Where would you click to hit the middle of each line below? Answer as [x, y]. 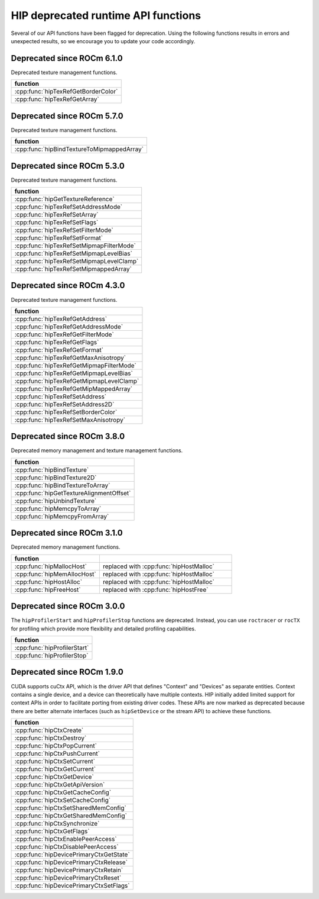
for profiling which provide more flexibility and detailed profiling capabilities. [103, 629]
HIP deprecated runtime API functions [106, 15]
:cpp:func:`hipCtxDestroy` [51, 738]
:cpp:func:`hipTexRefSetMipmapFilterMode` [75, 246]
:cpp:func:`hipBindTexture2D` [56, 478]
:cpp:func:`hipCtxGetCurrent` [55, 769]
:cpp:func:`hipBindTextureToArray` [62, 485]
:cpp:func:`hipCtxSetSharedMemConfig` [70, 808]
